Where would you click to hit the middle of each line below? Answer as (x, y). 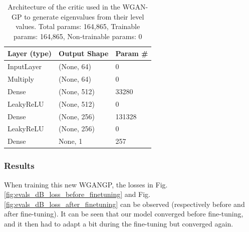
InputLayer (25, 66)
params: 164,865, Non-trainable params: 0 (78, 36)
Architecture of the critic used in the (64, 7)
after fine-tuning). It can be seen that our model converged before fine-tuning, (124, 214)
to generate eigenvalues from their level (84, 16)
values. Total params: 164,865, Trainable (78, 26)
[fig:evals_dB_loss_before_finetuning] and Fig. (77, 194)
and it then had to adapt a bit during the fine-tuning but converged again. (119, 223)
